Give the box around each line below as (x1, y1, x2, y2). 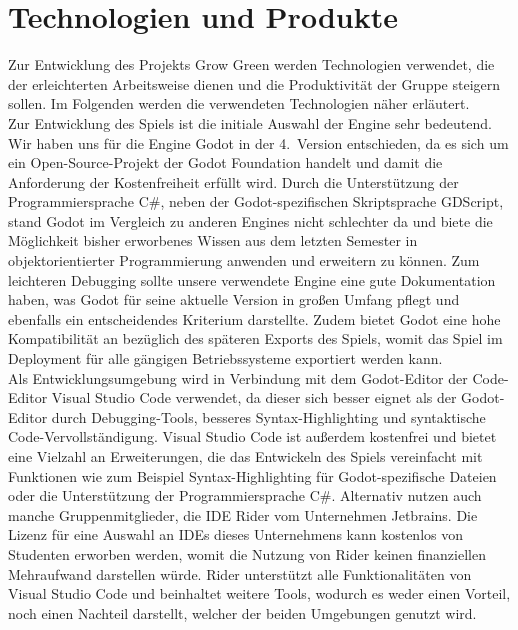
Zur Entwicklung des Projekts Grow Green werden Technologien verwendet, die (8, 54, 495, 75)
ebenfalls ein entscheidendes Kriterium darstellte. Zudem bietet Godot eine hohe (8, 308, 501, 329)
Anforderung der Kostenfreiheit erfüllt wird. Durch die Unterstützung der (8, 171, 459, 192)
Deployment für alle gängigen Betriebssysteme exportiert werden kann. (8, 348, 443, 369)
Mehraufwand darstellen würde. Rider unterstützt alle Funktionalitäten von (8, 563, 472, 584)
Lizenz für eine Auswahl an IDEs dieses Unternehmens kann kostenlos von (8, 524, 463, 545)
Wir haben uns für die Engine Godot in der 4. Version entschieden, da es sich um (8, 132, 509, 153)
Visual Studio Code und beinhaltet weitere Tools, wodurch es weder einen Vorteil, (8, 583, 511, 604)
